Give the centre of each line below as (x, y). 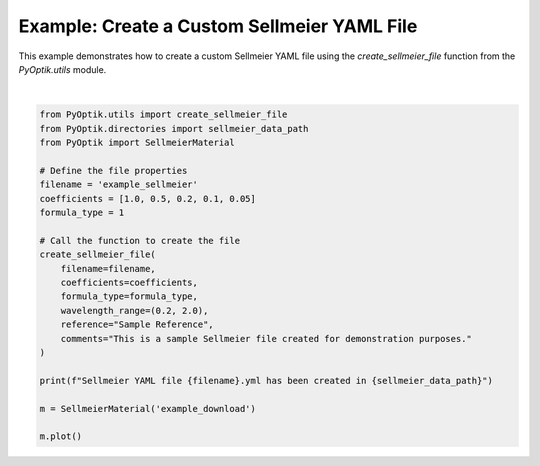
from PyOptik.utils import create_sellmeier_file (163, 114)
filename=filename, (108, 268)
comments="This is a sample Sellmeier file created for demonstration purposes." (266, 338)
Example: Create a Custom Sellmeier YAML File (218, 26)
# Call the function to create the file (139, 240)
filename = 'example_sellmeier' (119, 184)
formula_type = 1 (82, 213)
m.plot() (61, 436)
